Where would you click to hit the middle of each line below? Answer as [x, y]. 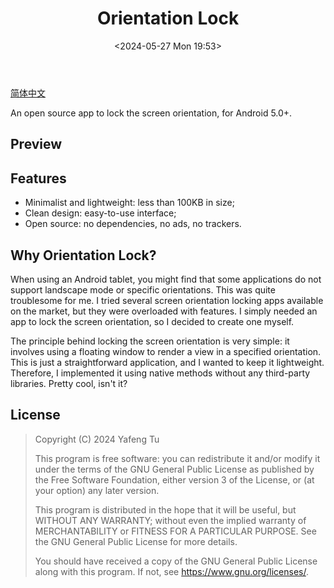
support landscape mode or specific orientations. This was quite [143, 289]
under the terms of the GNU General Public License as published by [174, 469]
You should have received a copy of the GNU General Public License [176, 561]
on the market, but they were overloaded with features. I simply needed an [164, 311]
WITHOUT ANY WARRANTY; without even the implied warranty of [170, 520]
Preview [36, 144]
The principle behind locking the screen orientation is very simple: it [150, 341]
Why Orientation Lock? [83, 255]
